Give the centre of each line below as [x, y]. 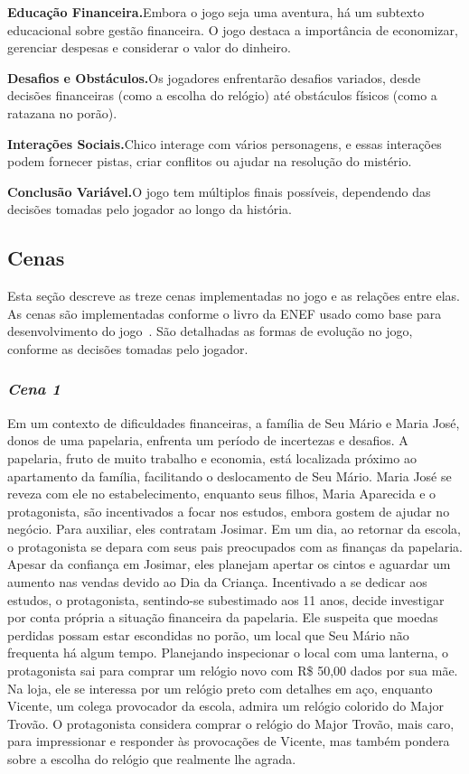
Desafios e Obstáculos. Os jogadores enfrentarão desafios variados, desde [214, 77]
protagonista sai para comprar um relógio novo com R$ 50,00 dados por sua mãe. [233, 671]
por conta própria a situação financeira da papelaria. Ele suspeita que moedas [223, 617]
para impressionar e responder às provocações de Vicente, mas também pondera [229, 741]
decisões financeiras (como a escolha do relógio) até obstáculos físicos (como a [222, 95]
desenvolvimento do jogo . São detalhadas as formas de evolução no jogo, [210, 331]
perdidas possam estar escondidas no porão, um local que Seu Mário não [208, 634]
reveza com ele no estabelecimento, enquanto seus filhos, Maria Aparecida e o [222, 494]
